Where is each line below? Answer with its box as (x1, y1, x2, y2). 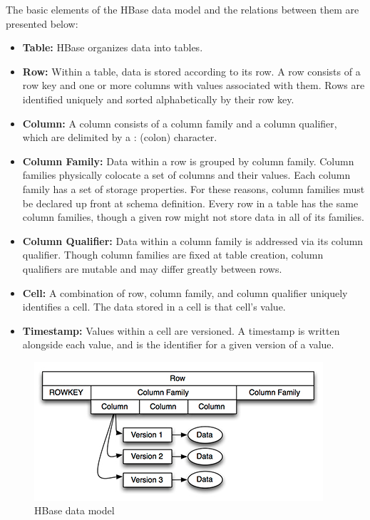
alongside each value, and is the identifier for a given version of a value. (22, 337, 334, 352)
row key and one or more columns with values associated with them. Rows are (22, 78, 365, 93)
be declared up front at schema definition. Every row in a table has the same (22, 195, 359, 210)
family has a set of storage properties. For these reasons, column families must (22, 181, 365, 196)
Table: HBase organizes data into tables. (22, 40, 203, 55)
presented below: (6, 16, 78, 31)
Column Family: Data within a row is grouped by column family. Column (22, 153, 354, 168)
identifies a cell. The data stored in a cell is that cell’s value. (22, 299, 286, 314)
